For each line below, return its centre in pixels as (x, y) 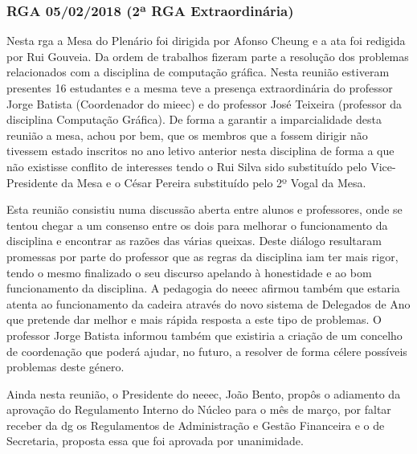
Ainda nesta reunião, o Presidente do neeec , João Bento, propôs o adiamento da (204, 393)
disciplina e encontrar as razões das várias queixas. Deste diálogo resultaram (194, 241)
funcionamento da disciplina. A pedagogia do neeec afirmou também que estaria (203, 288)
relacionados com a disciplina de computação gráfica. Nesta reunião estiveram (198, 72)
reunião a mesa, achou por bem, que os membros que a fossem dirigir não (187, 135)
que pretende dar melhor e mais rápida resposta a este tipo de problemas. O (194, 319)
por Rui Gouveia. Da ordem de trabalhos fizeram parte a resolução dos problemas (208, 56)
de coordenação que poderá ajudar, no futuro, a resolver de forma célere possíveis (207, 351)
